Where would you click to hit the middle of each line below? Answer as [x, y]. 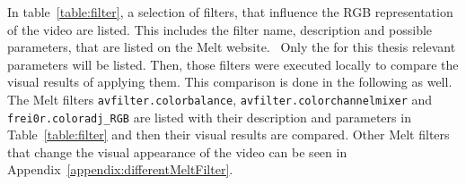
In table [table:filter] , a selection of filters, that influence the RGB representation [230, 12]
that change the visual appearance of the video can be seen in [177, 151]
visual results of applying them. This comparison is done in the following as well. [230, 82]
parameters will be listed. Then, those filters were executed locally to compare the [233, 64]
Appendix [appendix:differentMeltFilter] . [120, 169]
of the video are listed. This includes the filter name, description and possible [220, 29]
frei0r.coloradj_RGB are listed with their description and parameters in [209, 117]
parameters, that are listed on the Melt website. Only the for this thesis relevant [232, 47]
